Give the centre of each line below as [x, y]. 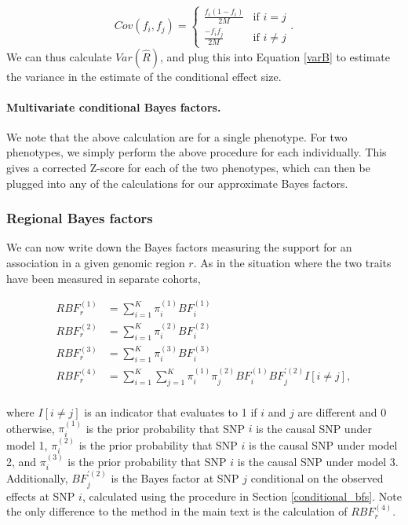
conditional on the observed [317, 478]
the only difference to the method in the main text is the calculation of [177, 511]
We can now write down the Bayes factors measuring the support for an [179, 247]
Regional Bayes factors [80, 218]
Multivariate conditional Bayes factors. [114, 106]
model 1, [27, 444]
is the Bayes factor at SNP [175, 478]
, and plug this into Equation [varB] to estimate [275, 56]
